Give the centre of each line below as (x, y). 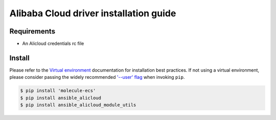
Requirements (32, 31)
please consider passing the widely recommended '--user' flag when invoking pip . (97, 77)
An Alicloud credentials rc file (53, 44)
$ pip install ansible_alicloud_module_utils (78, 105)
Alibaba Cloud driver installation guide (93, 13)
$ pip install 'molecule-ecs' (58, 91)
